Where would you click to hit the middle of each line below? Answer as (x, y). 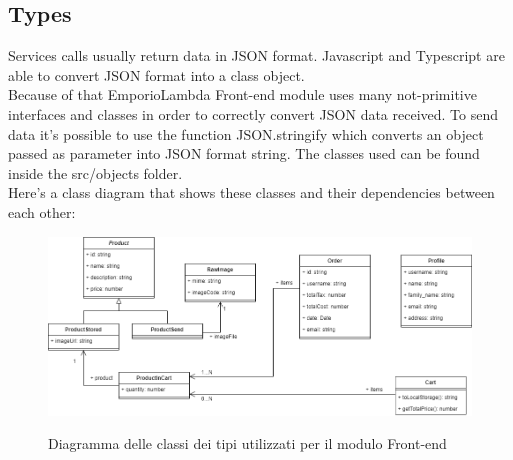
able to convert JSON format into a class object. (156, 74)
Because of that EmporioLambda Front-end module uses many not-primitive (242, 94)
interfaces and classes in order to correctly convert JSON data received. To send (253, 113)
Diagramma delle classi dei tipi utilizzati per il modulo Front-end (247, 443)
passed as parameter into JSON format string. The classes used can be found (244, 153)
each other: (42, 211)
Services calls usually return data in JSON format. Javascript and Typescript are (256, 55)
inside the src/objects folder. (95, 172)
